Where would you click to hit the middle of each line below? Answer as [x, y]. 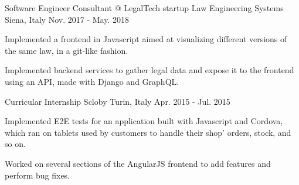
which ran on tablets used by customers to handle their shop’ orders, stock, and [148, 132]
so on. [15, 144]
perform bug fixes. [38, 175]
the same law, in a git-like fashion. [67, 50]
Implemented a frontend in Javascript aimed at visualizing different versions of [146, 39]
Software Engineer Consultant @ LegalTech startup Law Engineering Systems [144, 8]
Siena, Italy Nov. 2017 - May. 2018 [67, 19]
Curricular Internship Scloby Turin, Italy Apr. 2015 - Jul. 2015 [118, 101]
